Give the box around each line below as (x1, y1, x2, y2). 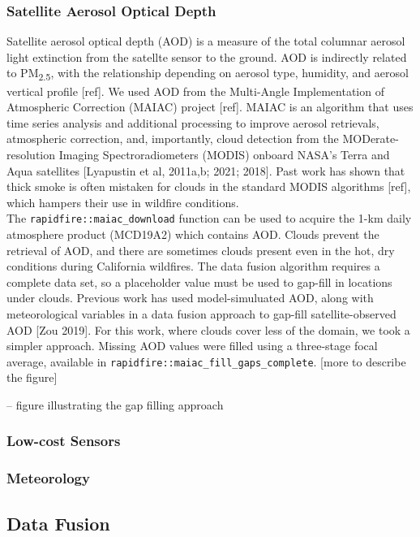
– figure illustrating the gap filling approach (6, 396, 224, 413)
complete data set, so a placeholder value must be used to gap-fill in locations (6, 273, 392, 290)
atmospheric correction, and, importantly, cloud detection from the (6, 130, 339, 147)
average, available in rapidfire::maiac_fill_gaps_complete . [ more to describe (6, 353, 406, 370)
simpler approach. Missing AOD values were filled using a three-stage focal (6, 337, 378, 354)
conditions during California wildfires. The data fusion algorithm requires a (6, 258, 380, 275)
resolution (6, 145, 56, 162)
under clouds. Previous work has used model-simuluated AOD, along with (6, 289, 374, 306)
